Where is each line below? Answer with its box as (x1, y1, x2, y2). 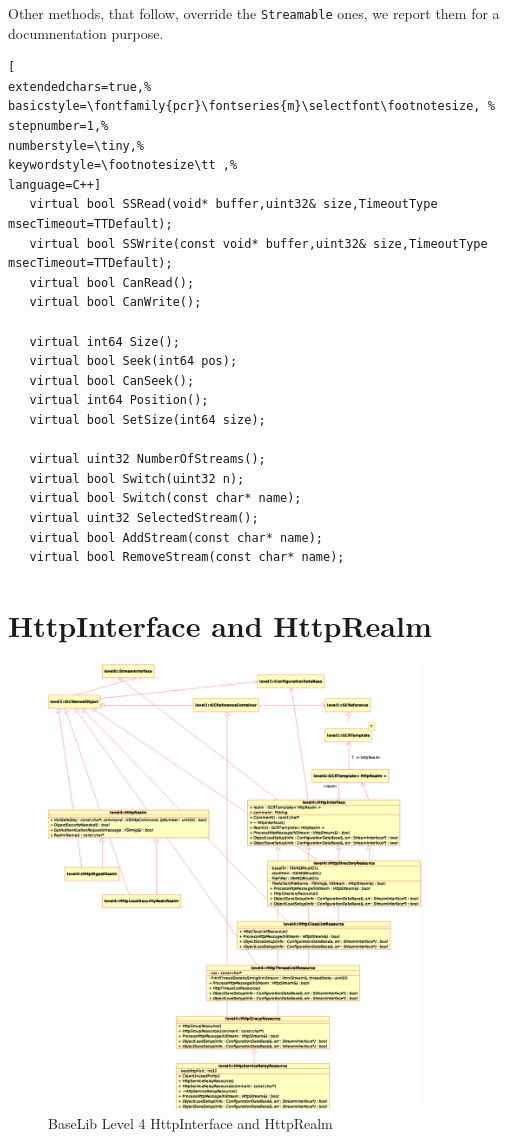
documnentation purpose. (8, 22, 164, 43)
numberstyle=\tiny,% (8, 138, 145, 153)
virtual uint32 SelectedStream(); (29, 510, 259, 525)
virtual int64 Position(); (29, 393, 209, 408)
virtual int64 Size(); (29, 334, 180, 349)
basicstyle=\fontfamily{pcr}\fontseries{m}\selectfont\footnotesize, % (8, 99, 495, 114)
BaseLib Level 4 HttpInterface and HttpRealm (48, 1112, 333, 1133)
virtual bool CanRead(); (29, 275, 195, 290)
